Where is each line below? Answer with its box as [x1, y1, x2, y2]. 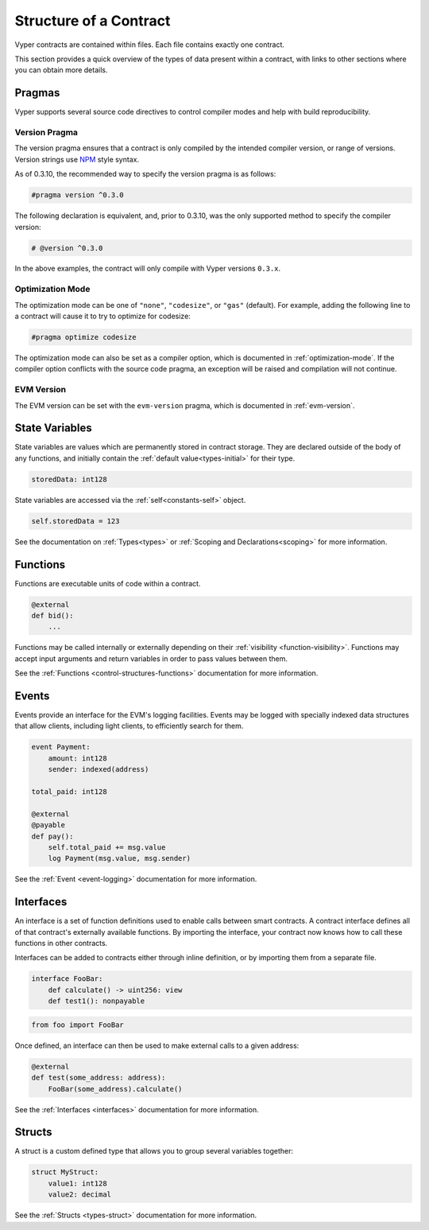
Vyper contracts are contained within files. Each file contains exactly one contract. [14, 40, 285, 49]
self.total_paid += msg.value [48, 843, 166, 851]
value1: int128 [48, 1178, 107, 1188]
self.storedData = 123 [31, 516, 120, 525]
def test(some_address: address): [31, 1073, 166, 1082]
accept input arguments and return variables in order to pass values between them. [14, 653, 288, 664]
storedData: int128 [31, 474, 107, 484]
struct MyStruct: [31, 1168, 99, 1177]
